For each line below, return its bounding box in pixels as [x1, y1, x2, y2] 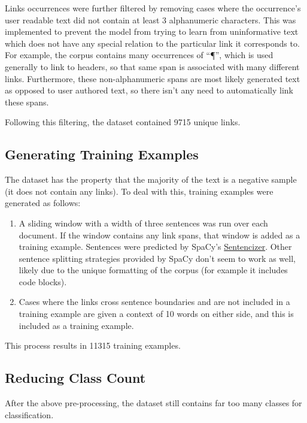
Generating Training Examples [5, 145, 199, 164]
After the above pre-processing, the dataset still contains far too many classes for [5, 397, 302, 409]
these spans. [5, 95, 49, 108]
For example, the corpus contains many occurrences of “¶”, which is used [5, 49, 273, 61]
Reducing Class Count [5, 368, 146, 387]
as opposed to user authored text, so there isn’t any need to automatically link [5, 84, 293, 96]
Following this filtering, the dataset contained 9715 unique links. [5, 116, 241, 128]
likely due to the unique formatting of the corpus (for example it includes [19, 264, 288, 276]
